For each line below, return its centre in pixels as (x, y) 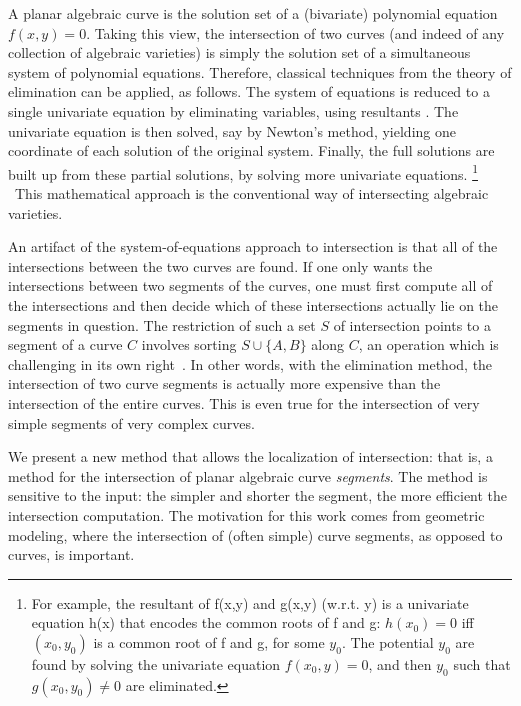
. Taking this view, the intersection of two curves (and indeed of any (295, 32)
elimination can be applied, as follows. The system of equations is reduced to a (249, 91)
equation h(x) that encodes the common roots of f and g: (206, 622)
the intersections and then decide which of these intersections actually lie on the (253, 304)
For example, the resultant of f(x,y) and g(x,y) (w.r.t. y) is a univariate (250, 602)
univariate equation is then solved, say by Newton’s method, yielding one (232, 130)
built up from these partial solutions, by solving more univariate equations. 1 (243, 172)
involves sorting (189, 344)
